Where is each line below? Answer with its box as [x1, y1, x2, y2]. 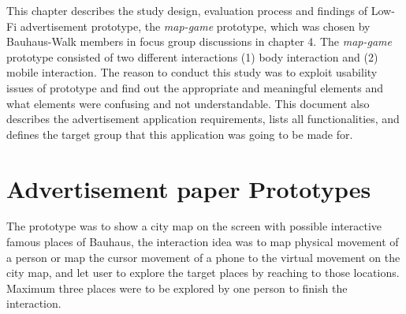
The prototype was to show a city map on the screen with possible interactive [6, 218, 382, 234]
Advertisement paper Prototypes [6, 172, 371, 204]
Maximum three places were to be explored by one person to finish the [6, 279, 348, 296]
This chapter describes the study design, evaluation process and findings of [6, 2, 368, 18]
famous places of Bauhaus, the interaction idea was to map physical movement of [6, 234, 399, 250]
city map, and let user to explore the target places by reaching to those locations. [6, 264, 400, 281]
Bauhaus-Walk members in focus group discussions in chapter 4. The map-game [6, 33, 392, 50]
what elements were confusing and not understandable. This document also [6, 95, 370, 111]
